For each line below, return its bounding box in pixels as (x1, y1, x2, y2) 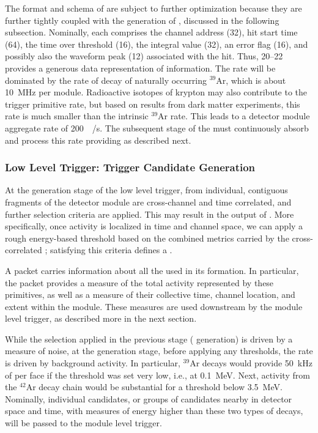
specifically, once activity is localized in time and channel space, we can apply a (5, 220, 303, 232)
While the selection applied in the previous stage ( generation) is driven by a (5, 332, 293, 345)
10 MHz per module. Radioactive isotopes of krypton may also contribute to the (5, 86, 308, 98)
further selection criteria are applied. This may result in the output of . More (5, 207, 294, 220)
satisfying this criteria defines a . (50, 243, 172, 256)
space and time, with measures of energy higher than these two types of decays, (5, 404, 303, 417)
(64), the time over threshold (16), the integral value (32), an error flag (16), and (5, 37, 308, 50)
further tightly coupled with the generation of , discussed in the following (5, 13, 279, 26)
